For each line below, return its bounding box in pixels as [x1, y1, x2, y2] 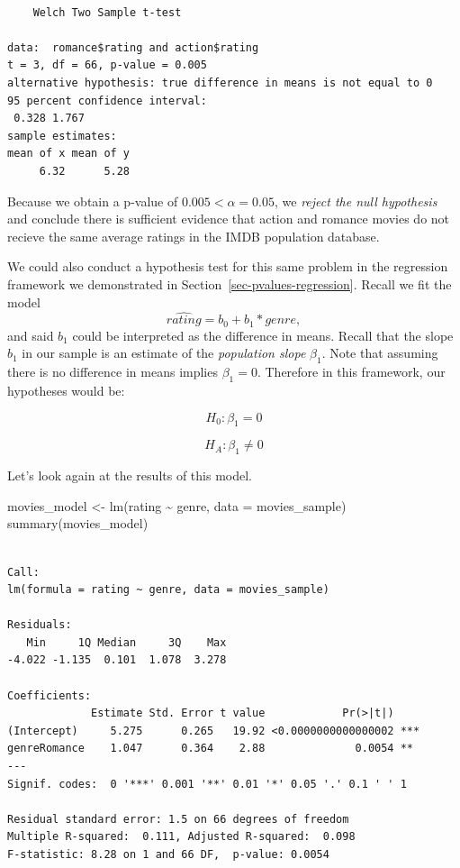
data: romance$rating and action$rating [7, 41, 259, 54]
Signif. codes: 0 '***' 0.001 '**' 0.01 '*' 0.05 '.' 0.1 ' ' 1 [7, 777, 407, 790]
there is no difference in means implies [7, 362, 218, 381]
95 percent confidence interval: [7, 94, 207, 107]
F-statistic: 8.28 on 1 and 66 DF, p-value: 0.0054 [7, 848, 329, 862]
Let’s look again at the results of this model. [7, 466, 252, 485]
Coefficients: [7, 689, 92, 702]
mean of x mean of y [7, 147, 131, 160]
